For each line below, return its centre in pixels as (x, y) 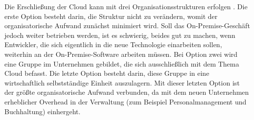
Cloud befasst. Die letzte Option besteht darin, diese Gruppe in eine (107, 73)
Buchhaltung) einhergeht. (43, 111)
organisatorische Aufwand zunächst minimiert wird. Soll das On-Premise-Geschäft (127, 26)
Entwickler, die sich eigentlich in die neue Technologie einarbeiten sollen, (113, 44)
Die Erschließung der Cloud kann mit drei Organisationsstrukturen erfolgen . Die (126, 6)
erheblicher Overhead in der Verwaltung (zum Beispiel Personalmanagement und (126, 101)
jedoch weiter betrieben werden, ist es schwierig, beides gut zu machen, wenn (120, 35)
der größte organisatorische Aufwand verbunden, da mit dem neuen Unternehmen (127, 92)
